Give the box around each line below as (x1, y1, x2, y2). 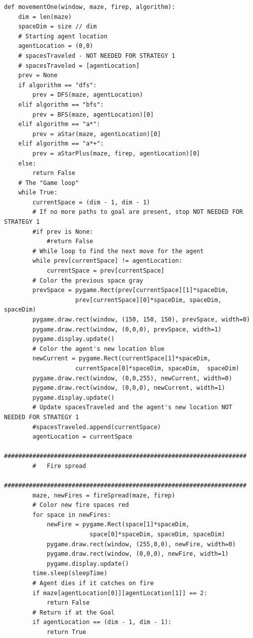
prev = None (18, 72, 58, 79)
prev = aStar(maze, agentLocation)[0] (32, 130, 161, 138)
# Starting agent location (18, 32, 108, 40)
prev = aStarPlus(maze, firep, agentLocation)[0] (32, 150, 200, 157)
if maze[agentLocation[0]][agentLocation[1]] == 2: (32, 589, 208, 597)
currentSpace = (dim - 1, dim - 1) (32, 198, 150, 206)
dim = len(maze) (18, 13, 72, 20)
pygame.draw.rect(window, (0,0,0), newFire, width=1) (46, 550, 229, 558)
